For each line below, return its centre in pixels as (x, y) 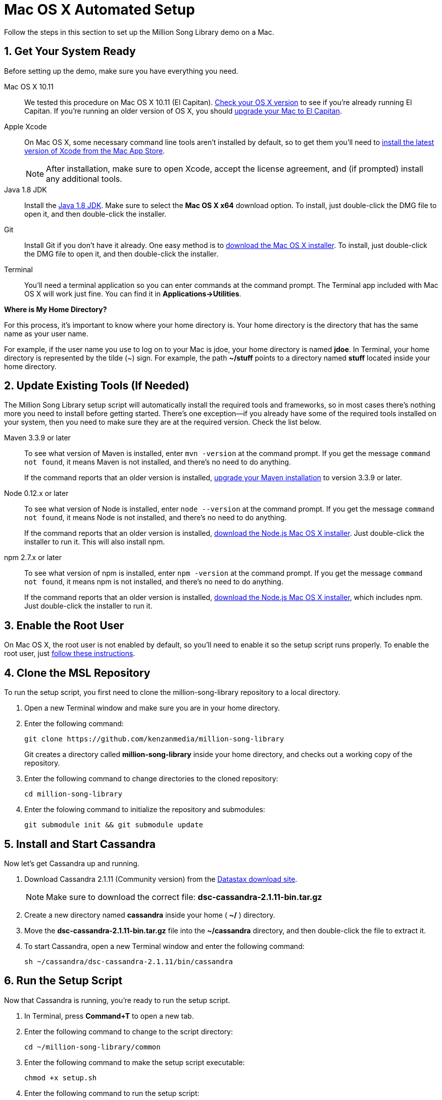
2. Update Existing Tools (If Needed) (97, 386)
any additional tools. (84, 179)
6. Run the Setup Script (63, 981)
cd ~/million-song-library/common (92, 1047)
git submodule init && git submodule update (114, 825)
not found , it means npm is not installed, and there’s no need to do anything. (154, 582)
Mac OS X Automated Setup (100, 10)
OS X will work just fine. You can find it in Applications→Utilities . (133, 293)
